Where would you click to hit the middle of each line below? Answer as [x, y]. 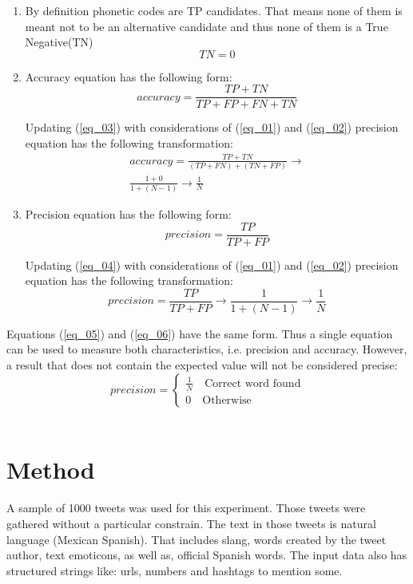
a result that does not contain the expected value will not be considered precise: [202, 365]
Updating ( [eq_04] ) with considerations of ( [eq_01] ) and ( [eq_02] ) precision [212, 264]
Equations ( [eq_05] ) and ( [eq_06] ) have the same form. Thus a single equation [200, 333]
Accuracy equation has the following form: [129, 76]
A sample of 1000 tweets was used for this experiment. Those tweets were [186, 508]
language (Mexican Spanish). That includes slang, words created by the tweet [197, 539]
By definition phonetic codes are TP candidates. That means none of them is [214, 10]
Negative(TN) [59, 42]
